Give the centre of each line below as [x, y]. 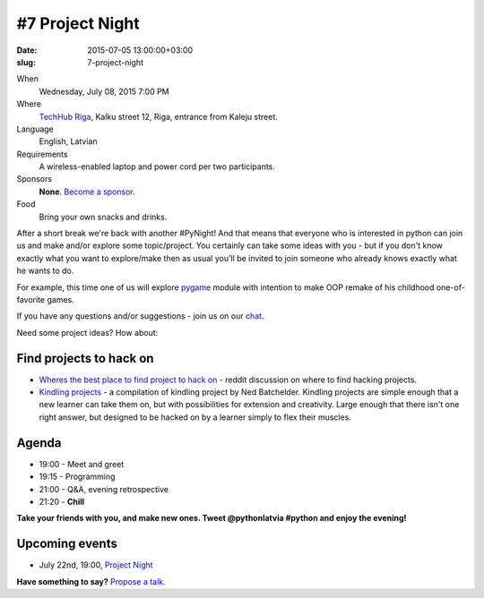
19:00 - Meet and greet [82, 464]
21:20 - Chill [62, 501]
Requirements [42, 154]
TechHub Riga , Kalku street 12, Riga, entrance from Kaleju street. [158, 116]
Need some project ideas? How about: [87, 332]
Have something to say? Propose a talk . [91, 581]
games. [60, 299]
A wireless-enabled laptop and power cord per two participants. [157, 167]
